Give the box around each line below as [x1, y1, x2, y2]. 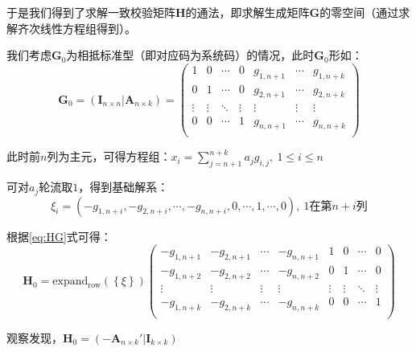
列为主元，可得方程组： [47, 148, 171, 165]
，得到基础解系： [78, 178, 169, 195]
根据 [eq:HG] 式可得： [6, 227, 112, 244]
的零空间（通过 [319, 4, 399, 20]
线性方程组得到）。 [39, 19, 136, 36]
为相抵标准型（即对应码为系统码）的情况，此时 [66, 47, 315, 63]
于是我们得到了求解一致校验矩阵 [6, 4, 175, 20]
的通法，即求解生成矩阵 [185, 4, 310, 20]
